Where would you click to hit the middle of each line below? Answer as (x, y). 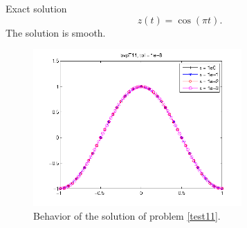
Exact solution (36, 8)
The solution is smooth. (56, 32)
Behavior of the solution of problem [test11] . (127, 215)
